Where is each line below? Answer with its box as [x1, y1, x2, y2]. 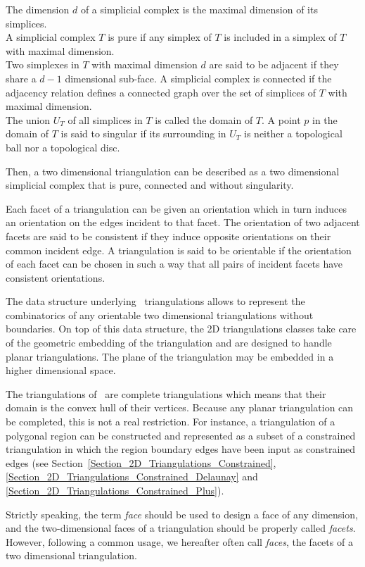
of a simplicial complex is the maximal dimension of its [80, 2, 318, 16]
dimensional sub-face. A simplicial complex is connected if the [65, 70, 332, 85]
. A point [262, 112, 301, 127]
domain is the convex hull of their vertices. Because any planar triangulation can [6, 400, 354, 415]
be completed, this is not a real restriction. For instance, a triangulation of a [6, 414, 335, 429]
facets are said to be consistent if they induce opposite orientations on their [6, 228, 331, 243]
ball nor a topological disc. [6, 139, 120, 154]
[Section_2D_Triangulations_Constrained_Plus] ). [6, 483, 224, 497]
